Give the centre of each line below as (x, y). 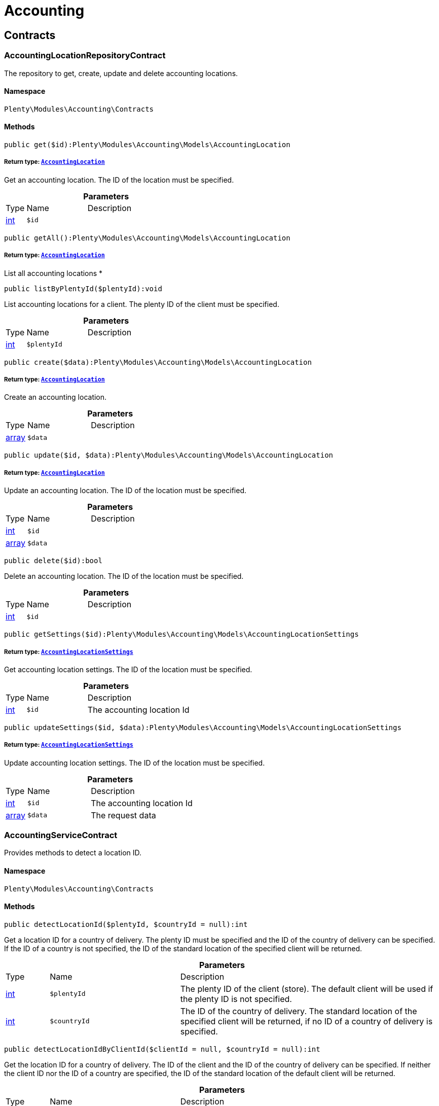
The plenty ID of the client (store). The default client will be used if (307, 989)
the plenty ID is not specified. (236, 999)
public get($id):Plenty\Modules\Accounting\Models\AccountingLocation (147, 144)
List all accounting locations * (53, 273)
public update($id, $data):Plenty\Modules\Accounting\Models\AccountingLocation (169, 455)
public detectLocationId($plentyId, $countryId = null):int (126, 924)
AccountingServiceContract (61, 835)
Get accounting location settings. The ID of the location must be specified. (128, 669)
